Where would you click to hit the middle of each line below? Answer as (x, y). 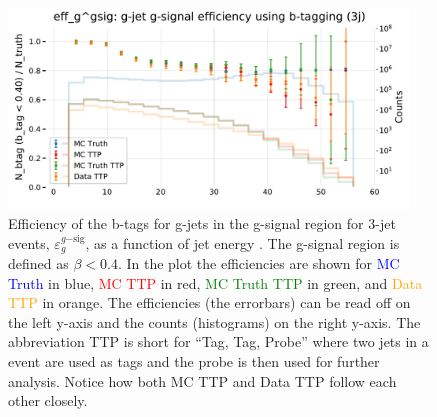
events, (29, 242)
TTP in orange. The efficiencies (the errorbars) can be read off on (209, 302)
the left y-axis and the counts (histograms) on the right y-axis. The (214, 321)
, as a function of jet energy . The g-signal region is (242, 242)
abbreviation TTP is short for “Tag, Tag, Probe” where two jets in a (218, 341)
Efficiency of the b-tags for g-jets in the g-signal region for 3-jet (202, 222)
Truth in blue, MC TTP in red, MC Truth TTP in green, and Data (215, 282)
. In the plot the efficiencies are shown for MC (258, 263)
